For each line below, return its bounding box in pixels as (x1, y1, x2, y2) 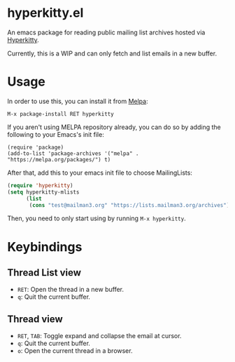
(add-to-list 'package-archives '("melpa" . (7, 149, 139, 157)
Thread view (7, 313, 63, 325)
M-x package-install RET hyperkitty (7, 110, 114, 117)
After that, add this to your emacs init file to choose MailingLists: (7, 168, 192, 177)
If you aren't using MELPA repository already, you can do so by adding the (7, 123, 222, 131)
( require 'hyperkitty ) (7, 182, 73, 189)
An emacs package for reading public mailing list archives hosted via (7, 28, 206, 36)
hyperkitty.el (7, 5, 84, 21)
